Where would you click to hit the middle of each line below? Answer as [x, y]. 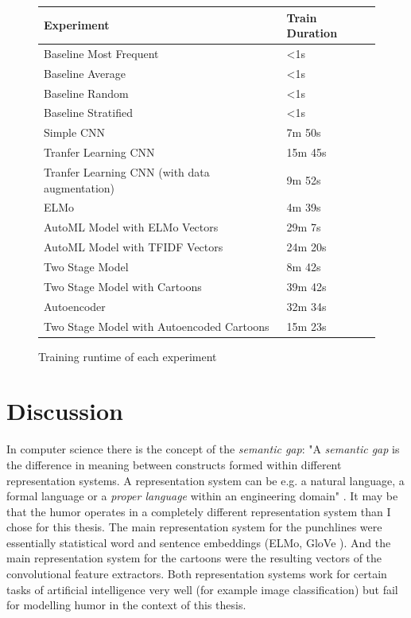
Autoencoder [75, 306]
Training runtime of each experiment [128, 356]
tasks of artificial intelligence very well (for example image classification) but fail [202, 589]
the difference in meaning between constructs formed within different [174, 464]
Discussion [65, 411]
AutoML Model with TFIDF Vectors [134, 247]
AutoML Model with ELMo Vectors [131, 227]
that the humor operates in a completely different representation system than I [199, 511]
